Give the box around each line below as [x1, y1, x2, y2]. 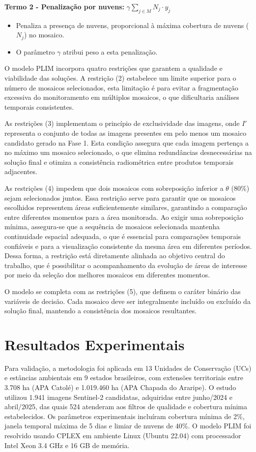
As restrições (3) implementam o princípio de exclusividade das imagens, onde [4, 118, 240, 128]
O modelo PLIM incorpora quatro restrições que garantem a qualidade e [4, 63, 223, 73]
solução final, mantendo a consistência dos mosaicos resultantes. [4, 305, 197, 316]
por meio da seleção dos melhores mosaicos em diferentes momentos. [4, 270, 210, 280]
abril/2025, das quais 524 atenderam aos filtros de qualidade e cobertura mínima [4, 401, 248, 412]
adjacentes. [4, 166, 37, 177]
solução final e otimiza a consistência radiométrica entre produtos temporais [4, 156, 234, 167]
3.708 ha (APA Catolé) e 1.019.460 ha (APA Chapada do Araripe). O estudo [4, 382, 236, 392]
